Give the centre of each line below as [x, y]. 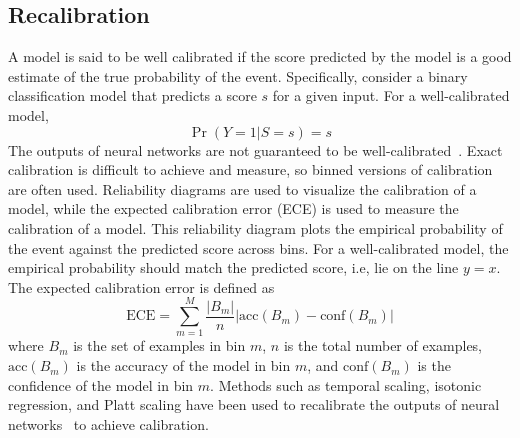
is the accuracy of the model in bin [183, 365]
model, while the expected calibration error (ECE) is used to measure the [233, 208]
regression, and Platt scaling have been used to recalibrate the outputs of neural [254, 404]
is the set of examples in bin [159, 345]
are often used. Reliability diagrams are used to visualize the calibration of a [242, 188]
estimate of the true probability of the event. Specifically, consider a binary [238, 75]
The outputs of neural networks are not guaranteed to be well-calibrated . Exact [255, 149]
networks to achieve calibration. [108, 423]
